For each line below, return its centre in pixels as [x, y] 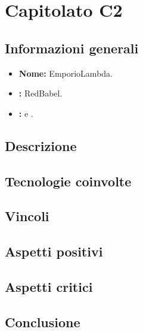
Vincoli [27, 216]
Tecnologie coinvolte [68, 181]
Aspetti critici [49, 286]
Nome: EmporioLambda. [66, 73]
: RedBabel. [41, 93]
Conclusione [43, 322]
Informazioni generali [72, 48]
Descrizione [41, 145]
